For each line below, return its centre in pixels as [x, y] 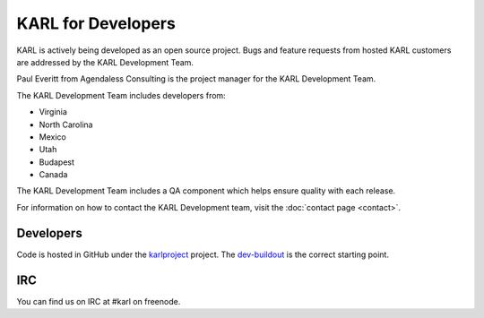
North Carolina [66, 125]
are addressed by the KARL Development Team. [105, 62]
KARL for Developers [96, 23]
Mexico [52, 137]
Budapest [57, 162]
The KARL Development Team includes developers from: [121, 95]
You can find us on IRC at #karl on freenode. [99, 301]
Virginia [53, 112]
